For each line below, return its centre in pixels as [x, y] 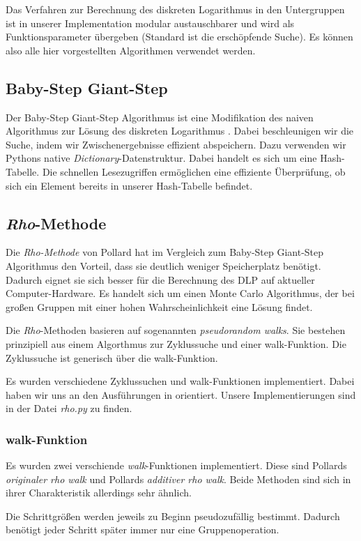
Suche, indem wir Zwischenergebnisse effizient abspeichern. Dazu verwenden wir [176, 144]
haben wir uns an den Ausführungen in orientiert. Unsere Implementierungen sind [181, 394]
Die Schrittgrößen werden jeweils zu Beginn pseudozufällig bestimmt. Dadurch [173, 516]
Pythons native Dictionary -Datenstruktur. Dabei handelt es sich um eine [161, 158]
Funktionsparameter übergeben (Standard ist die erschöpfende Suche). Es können [179, 37]
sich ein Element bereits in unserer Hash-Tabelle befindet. [129, 185]
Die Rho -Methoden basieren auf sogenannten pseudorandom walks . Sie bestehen [176, 330]
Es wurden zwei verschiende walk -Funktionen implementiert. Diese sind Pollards [176, 465]
